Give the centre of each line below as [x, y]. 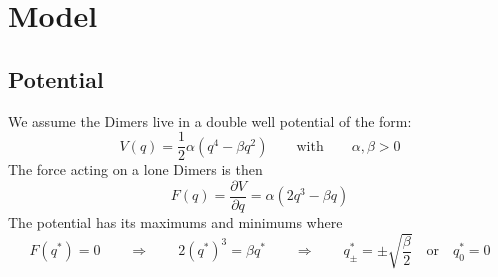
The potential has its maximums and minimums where [175, 221]
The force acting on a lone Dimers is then [135, 169]
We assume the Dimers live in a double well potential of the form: [210, 120]
